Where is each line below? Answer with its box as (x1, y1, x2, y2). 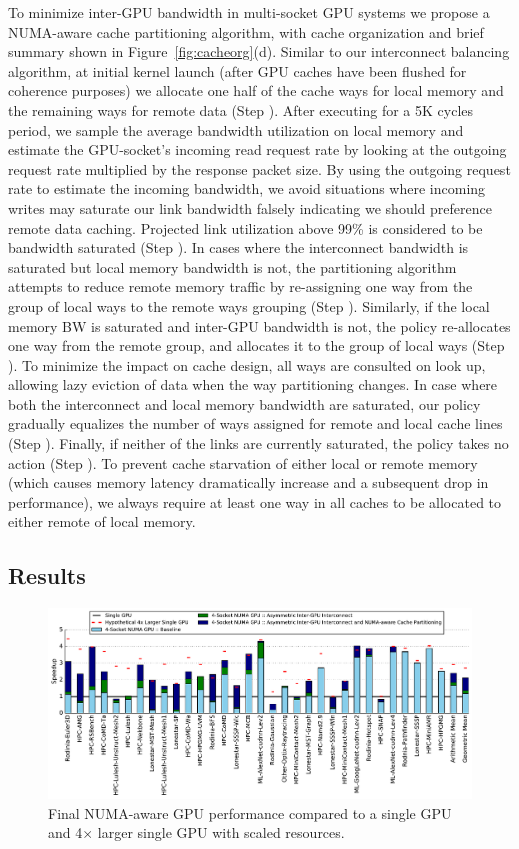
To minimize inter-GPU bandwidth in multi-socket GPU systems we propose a (8, 2, 490, 22)
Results (8, 560, 86, 591)
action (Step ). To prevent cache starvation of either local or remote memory (8, 452, 478, 473)
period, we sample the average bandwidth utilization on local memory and (8, 119, 464, 140)
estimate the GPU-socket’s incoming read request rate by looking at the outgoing (8, 139, 507, 160)
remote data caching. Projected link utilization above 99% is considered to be (8, 217, 483, 238)
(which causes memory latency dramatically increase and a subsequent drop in (8, 472, 489, 493)
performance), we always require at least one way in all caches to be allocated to (8, 491, 502, 512)
